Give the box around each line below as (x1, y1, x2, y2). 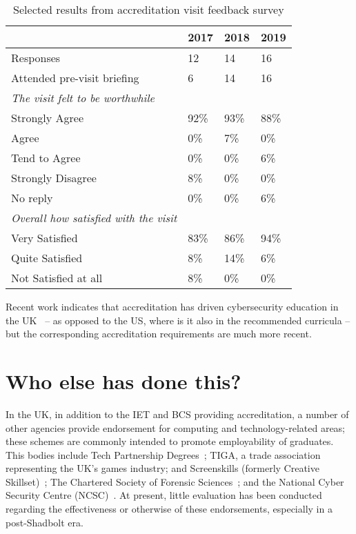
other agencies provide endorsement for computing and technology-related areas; (6, 420, 346, 435)
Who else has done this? (6, 366, 241, 395)
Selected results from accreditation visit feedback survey (13, 1, 284, 17)
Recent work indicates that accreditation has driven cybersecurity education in (6, 299, 339, 313)
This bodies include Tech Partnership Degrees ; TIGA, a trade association (6, 447, 321, 462)
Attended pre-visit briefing (11, 70, 139, 86)
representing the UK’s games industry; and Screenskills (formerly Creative (6, 461, 319, 475)
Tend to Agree (11, 150, 81, 166)
